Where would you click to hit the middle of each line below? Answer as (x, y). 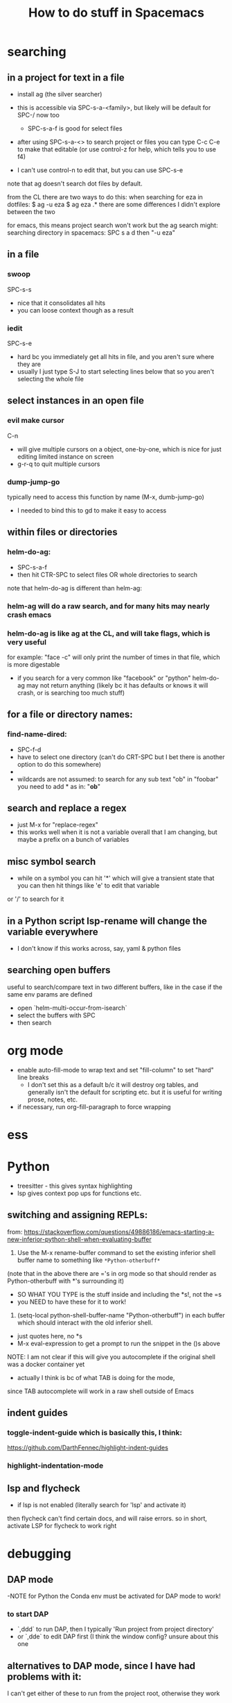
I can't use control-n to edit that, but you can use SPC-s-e (100, 170)
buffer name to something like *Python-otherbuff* (89, 1260)
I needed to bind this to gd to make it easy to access (92, 510)
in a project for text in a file (66, 77)
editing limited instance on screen (65, 456)
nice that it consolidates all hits (61, 303)
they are (29, 364)
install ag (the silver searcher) (60, 94)
